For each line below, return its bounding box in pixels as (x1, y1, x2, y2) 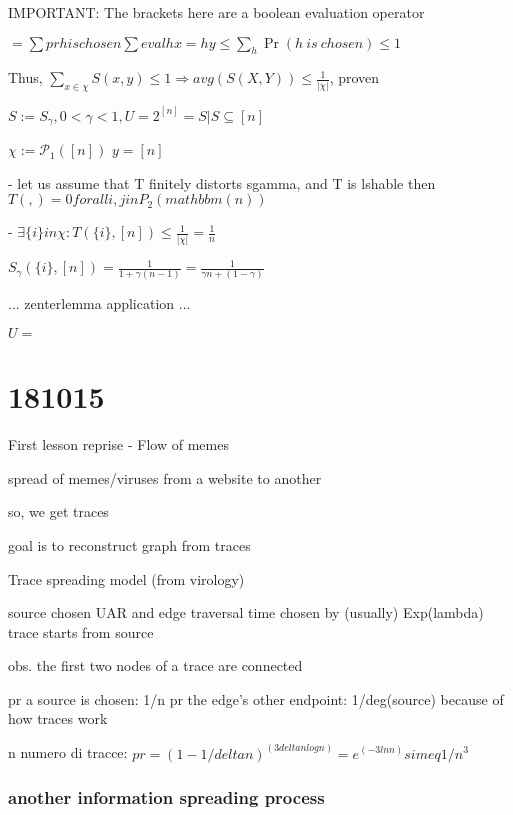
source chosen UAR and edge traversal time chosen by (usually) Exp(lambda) (8, 602, 484, 623)
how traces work (8, 708, 108, 729)
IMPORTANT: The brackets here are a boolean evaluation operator (8, 2, 425, 22)
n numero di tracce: (8, 742, 128, 763)
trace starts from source (8, 621, 154, 642)
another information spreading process (8, 785, 325, 810)
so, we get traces (8, 501, 109, 522)
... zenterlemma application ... (8, 293, 191, 314)
